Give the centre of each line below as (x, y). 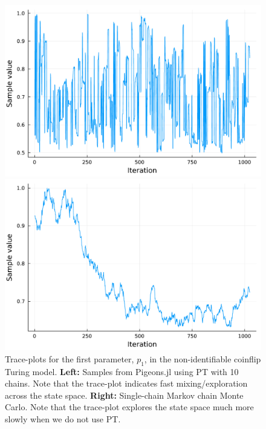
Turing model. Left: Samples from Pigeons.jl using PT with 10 (122, 371)
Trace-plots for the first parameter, (70, 358)
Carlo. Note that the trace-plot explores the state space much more (129, 407)
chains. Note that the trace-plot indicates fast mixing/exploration (126, 383)
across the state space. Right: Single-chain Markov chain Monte (124, 395)
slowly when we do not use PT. (63, 418)
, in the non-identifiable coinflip (203, 358)
